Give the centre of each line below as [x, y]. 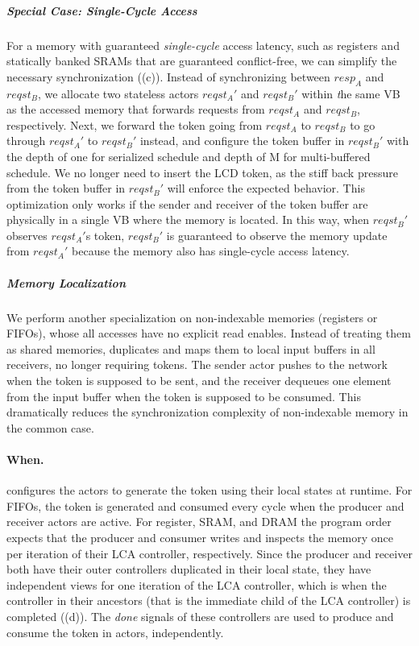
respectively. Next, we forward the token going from [135, 124]
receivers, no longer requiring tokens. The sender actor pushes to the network [197, 364]
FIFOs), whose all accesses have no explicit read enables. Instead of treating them [209, 333]
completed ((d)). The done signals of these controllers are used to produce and [200, 616]
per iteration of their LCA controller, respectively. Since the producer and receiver [209, 553]
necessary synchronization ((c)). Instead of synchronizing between [168, 76]
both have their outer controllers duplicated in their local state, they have [189, 569]
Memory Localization [66, 282]
